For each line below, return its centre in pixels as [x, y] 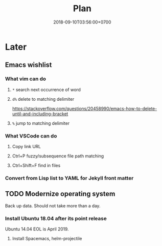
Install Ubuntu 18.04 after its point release [56, 218]
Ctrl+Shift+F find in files [36, 165]
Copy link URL [26, 146]
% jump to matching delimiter [41, 123]
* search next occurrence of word [46, 89]
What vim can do [26, 79]
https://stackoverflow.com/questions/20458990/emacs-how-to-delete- [84, 109]
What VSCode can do [31, 136]
